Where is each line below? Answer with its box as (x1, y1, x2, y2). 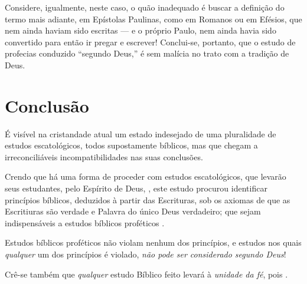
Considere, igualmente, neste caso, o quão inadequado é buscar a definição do (5, 1, 285, 13)
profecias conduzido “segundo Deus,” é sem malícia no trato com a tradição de (5, 47, 289, 60)
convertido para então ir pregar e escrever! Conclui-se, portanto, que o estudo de (5, 35, 296, 48)
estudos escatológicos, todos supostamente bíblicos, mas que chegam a (5, 139, 258, 151)
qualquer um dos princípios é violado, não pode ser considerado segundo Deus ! (5, 248, 286, 260)
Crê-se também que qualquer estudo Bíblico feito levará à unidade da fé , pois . (5, 268, 288, 280)
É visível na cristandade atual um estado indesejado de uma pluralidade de (5, 127, 276, 140)
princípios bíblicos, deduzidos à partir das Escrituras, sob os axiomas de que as (5, 193, 290, 206)
